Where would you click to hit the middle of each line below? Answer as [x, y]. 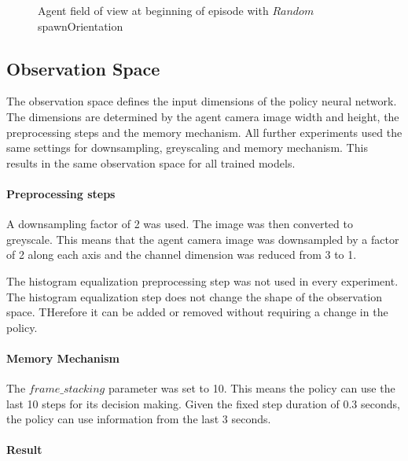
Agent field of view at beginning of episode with [153, 10]
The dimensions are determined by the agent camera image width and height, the [203, 116]
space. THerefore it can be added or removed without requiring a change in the [197, 312]
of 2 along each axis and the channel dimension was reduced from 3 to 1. [182, 254]
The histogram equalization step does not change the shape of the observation [195, 296]
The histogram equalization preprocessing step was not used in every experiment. [202, 280]
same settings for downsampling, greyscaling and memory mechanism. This [187, 148]
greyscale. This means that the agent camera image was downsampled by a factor [203, 239]
